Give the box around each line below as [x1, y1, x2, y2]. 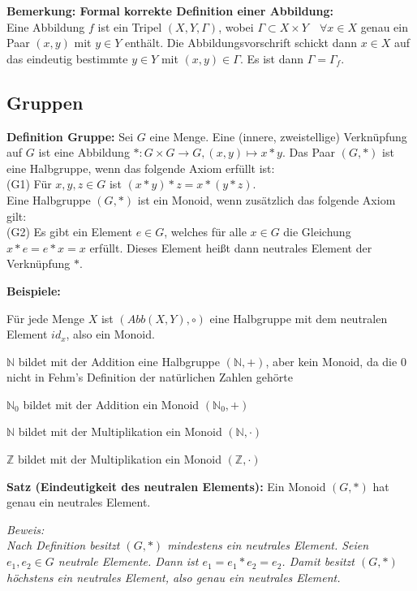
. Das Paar [282, 144, 336, 161]
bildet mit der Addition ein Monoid [23, 395, 200, 412]
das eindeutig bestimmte [6, 50, 128, 67]
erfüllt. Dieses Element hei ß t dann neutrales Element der [89, 239, 372, 256]
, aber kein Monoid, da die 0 [265, 352, 406, 369]
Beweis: [6, 520, 45, 537]
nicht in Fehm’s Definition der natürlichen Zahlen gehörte [6, 369, 293, 386]
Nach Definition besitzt [6, 537, 120, 554]
